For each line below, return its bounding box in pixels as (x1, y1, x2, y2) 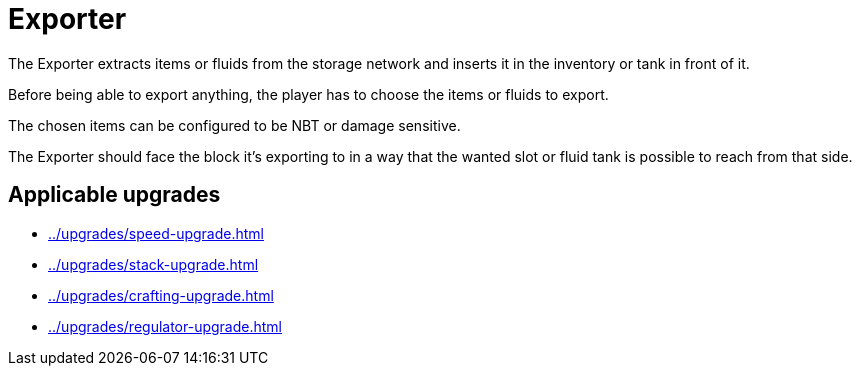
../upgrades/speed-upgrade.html (48, 224, 264, 242)
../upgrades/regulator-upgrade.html (48, 317, 283, 335)
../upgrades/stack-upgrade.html (48, 255, 259, 273)
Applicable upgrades (8, 182, 221, 208)
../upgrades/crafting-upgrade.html (48, 286, 274, 304)
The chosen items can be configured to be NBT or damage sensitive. (8, 116, 461, 134)
